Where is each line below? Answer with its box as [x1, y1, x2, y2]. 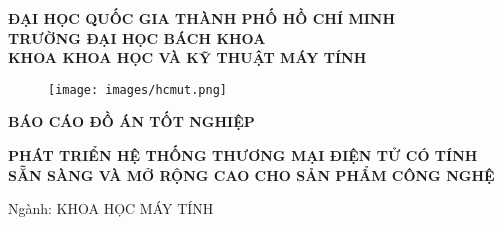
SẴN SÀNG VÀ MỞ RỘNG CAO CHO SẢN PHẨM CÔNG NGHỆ [8, 164, 495, 185]
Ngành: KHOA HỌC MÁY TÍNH [8, 198, 214, 219]
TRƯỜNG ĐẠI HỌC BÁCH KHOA [8, 27, 266, 48]
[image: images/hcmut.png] [48, 82, 227, 97]
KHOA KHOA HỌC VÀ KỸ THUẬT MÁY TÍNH [8, 47, 367, 68]
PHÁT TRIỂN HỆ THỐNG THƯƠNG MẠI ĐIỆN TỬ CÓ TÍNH [8, 145, 478, 166]
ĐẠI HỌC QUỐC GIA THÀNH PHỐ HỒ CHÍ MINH [8, 8, 396, 28]
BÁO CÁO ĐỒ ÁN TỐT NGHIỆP [8, 111, 255, 132]
